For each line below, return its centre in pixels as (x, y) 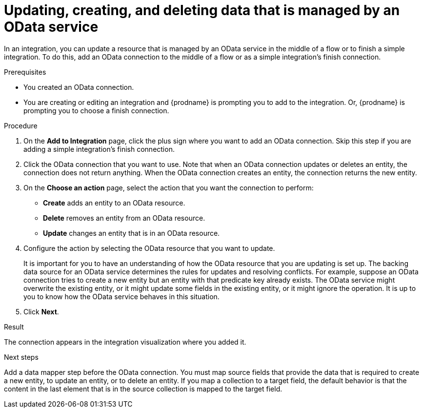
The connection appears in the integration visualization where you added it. (125, 342)
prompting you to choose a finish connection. (96, 110)
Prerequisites (25, 72)
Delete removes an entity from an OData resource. (124, 218)
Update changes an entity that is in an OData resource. (131, 233)
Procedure (21, 125)
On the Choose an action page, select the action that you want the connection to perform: (169, 187)
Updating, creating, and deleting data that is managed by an (202, 10)
